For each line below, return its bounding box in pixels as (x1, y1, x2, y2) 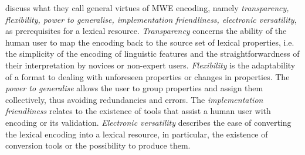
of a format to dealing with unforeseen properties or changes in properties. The (5, 70, 290, 82)
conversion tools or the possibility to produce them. (5, 139, 191, 151)
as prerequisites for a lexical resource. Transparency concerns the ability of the (5, 25, 287, 37)
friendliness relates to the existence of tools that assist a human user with (5, 105, 271, 117)
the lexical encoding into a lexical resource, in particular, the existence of (5, 128, 268, 140)
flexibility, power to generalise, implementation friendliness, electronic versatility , (5, 13, 297, 25)
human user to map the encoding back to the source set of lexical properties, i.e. (5, 36, 294, 48)
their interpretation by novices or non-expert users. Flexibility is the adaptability (5, 58, 296, 71)
